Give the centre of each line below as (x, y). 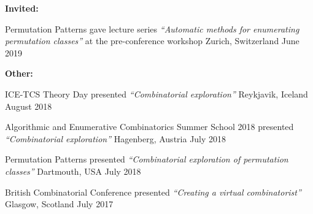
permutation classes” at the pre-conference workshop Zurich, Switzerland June (152, 41)
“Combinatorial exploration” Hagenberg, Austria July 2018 (116, 138)
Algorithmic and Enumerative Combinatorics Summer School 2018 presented (149, 127)
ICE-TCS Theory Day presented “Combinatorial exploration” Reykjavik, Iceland (156, 94)
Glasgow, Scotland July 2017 (59, 204)
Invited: (22, 8)
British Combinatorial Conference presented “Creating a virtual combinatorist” (153, 192)
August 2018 (29, 106)
